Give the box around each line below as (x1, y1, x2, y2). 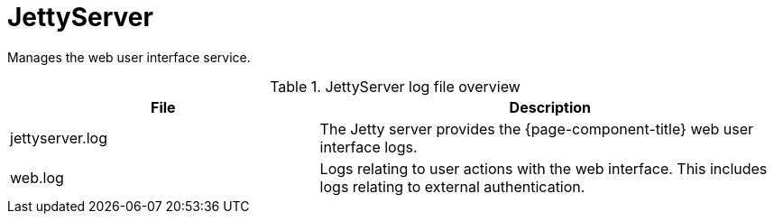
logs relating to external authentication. (319, 177, 585, 196)
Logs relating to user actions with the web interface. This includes (319, 159, 768, 178)
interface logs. (319, 137, 418, 156)
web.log (10, 168, 64, 187)
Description (509, 97, 592, 116)
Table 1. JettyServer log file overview (270, 77, 521, 96)
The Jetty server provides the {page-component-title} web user (319, 119, 754, 138)
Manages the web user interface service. (7, 49, 251, 65)
